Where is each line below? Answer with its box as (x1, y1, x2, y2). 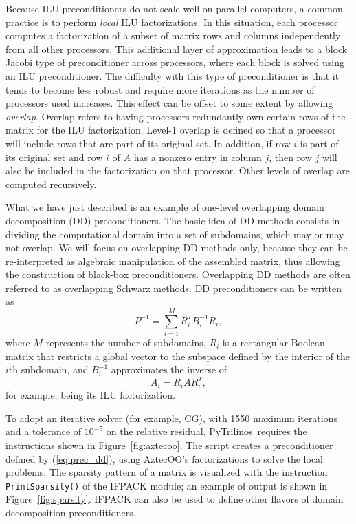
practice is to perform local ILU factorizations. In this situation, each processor (5, 14, 338, 29)
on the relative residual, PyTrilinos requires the (106, 424, 307, 439)
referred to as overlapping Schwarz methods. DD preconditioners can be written (5, 280, 342, 295)
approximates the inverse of (111, 362, 227, 377)
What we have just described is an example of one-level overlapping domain (5, 200, 324, 214)
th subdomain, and (8, 362, 89, 377)
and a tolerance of (5, 424, 82, 439)
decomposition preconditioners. (5, 505, 136, 520)
